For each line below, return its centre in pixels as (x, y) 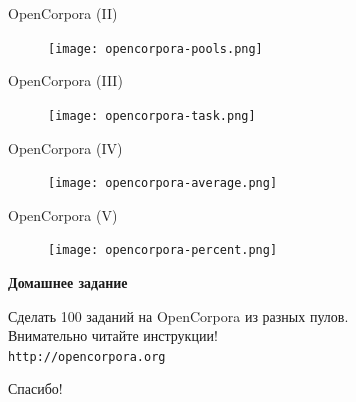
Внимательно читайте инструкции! (113, 335)
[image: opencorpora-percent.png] (163, 250)
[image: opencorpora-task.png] (152, 115)
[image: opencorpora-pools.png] (155, 48)
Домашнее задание (68, 282)
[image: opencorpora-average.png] (163, 183)
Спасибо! (35, 388)
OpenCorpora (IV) (65, 147)
